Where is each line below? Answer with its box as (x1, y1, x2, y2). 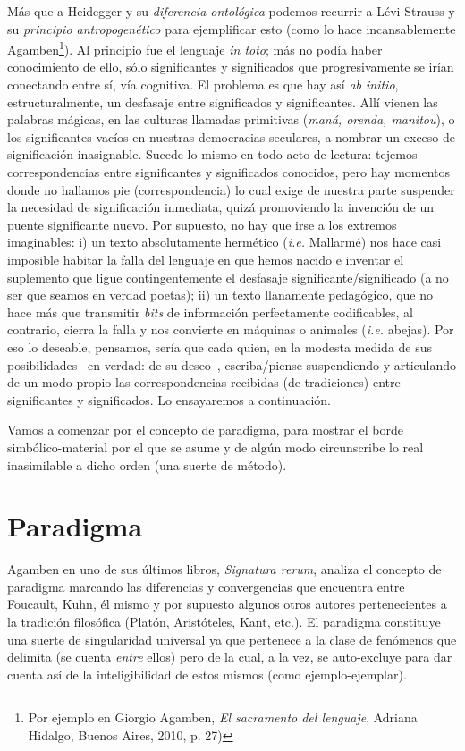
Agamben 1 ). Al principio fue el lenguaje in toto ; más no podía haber (7, 38, 383, 58)
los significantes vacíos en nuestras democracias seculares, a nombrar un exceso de (7, 127, 455, 146)
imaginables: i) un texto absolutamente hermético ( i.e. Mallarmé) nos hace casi (7, 232, 442, 251)
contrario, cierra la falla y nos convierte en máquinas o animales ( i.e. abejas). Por (7, 320, 454, 339)
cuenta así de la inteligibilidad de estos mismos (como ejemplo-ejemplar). (7, 664, 407, 683)
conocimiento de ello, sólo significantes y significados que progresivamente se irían (7, 57, 454, 76)
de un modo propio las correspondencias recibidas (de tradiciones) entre (7, 373, 401, 392)
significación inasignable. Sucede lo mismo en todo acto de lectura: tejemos (7, 145, 418, 164)
